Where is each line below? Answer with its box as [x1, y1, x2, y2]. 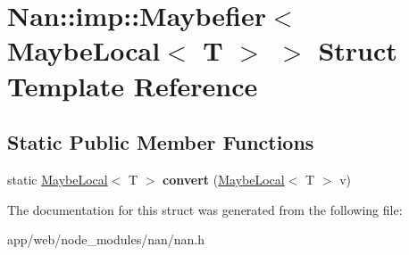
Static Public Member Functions [7, 128, 314, 156]
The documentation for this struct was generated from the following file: [7, 200, 403, 218]
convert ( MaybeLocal [163, 169, 285, 188]
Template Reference [7, 67, 258, 103]
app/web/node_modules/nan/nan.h [7, 230, 205, 249]
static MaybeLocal [7, 169, 108, 188]
